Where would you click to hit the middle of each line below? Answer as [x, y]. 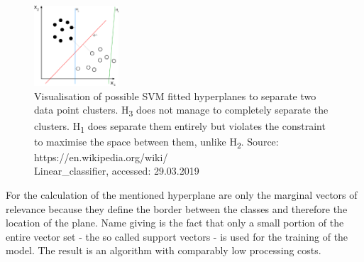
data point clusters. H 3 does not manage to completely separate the [181, 111]
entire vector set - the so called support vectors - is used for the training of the [177, 236]
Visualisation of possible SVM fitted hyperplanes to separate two [175, 95]
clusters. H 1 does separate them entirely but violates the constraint [180, 126]
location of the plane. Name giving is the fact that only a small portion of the [175, 223]
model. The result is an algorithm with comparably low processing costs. [164, 250]
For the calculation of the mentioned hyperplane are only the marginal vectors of [182, 195]
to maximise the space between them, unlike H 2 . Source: [156, 142]
